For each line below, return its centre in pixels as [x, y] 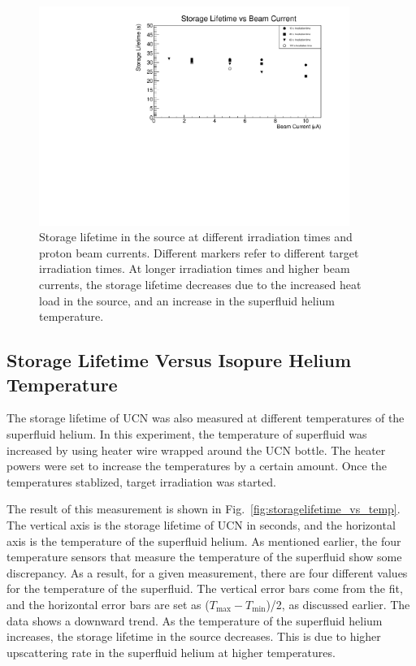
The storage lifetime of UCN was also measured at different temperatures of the [206, 418]
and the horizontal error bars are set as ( [108, 604]
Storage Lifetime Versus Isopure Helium [179, 360]
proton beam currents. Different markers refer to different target [199, 252]
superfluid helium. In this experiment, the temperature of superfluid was [187, 434]
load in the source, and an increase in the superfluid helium [187, 300]
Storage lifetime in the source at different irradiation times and [196, 237]
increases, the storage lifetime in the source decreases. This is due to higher [194, 636]
